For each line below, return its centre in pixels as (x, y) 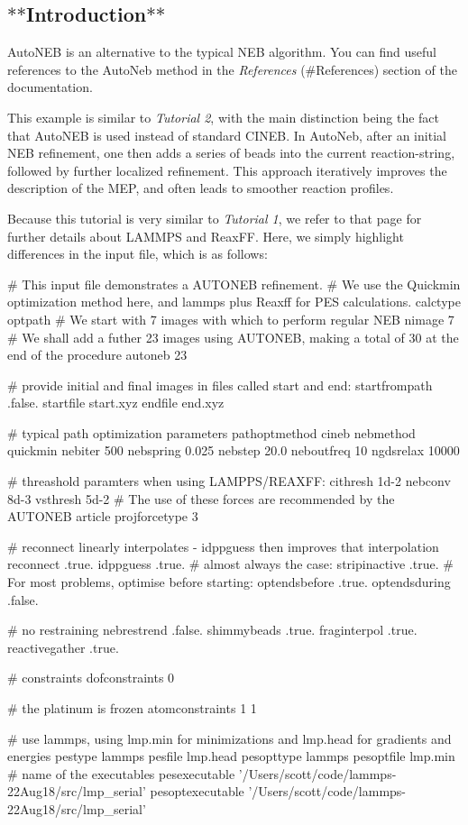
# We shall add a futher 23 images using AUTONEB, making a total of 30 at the (233, 337)
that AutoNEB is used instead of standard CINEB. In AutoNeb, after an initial (227, 135)
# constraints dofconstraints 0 (91, 678)
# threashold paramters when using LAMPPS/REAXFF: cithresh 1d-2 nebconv (229, 481)
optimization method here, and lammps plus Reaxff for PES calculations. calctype (234, 302)
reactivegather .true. (63, 647)
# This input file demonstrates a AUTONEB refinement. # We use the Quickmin (234, 284)
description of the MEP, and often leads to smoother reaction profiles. (201, 188)
